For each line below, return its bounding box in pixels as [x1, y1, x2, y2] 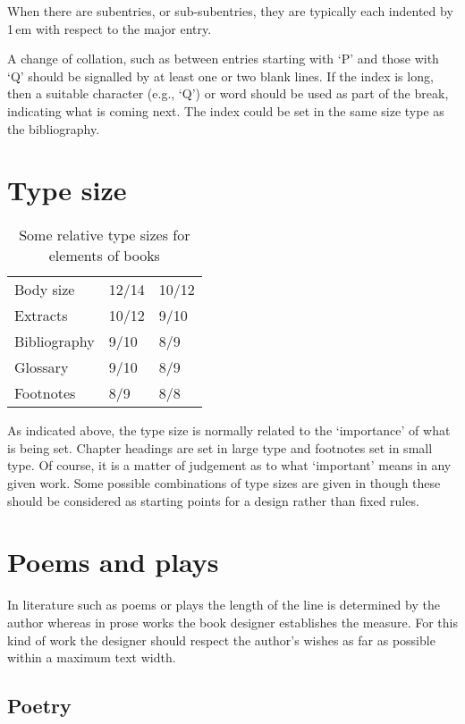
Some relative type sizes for [19, 224, 190, 246]
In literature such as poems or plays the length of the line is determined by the [7, 595, 440, 614]
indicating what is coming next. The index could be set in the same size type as [7, 101, 444, 120]
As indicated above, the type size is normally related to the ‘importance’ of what [7, 421, 451, 440]
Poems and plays [7, 543, 219, 580]
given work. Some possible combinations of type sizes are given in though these [7, 474, 441, 492]
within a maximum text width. [7, 648, 176, 667]
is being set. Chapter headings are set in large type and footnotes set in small [7, 438, 433, 457]
